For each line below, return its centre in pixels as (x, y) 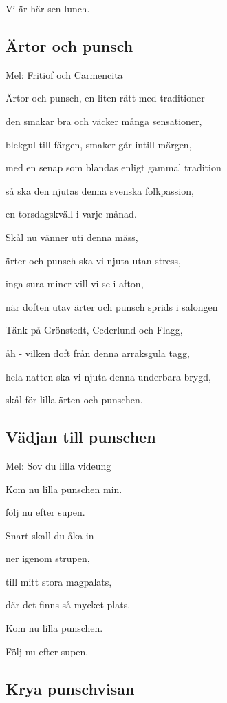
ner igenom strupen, (48, 558)
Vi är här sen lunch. (48, 8)
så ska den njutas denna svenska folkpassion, (100, 190)
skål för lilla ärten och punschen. (74, 399)
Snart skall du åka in (50, 535)
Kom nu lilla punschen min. (64, 489)
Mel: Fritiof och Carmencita (64, 74)
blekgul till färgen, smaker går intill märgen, (99, 144)
